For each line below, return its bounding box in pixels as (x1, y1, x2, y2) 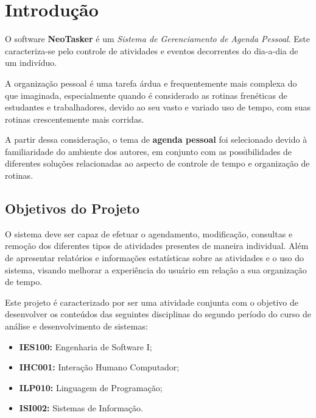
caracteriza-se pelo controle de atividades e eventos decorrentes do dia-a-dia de (5, 44, 298, 57)
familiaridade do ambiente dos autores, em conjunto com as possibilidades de (5, 145, 292, 157)
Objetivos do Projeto (5, 199, 140, 218)
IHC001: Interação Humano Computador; (19, 361, 180, 373)
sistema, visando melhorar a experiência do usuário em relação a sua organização (5, 263, 307, 276)
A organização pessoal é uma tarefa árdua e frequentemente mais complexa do (5, 76, 297, 89)
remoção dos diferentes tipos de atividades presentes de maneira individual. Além (5, 239, 309, 252)
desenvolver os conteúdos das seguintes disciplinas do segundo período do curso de (5, 308, 311, 320)
